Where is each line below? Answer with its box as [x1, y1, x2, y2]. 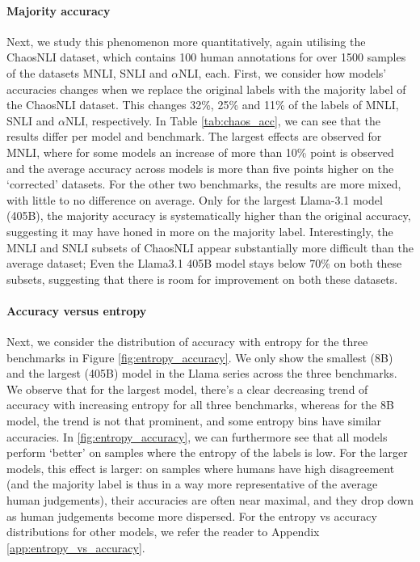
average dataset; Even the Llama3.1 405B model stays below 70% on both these [6, 255, 402, 272]
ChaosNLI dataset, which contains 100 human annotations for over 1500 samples [6, 49, 406, 65]
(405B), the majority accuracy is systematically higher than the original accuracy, [6, 207, 411, 224]
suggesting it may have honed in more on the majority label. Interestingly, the [6, 222, 393, 239]
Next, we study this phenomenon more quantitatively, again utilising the [6, 32, 366, 49]
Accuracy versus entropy [6, 302, 147, 319]
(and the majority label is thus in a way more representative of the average [6, 475, 378, 492]
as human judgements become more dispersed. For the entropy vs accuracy [6, 507, 377, 524]
